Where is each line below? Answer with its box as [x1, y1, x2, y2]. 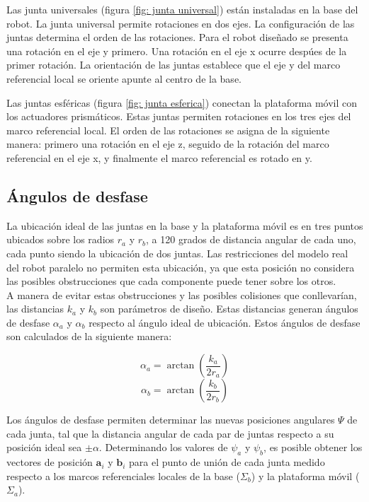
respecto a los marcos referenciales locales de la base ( [6, 468, 240, 483]
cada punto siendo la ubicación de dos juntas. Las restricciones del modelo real [6, 245, 348, 260]
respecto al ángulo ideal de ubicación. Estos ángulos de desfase [89, 315, 361, 329]
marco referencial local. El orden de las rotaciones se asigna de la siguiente [6, 122, 330, 137]
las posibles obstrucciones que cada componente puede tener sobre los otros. [6, 274, 336, 288]
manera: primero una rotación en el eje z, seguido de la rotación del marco [6, 136, 329, 151]
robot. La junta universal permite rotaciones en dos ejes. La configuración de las [6, 16, 355, 30]
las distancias [6, 301, 64, 316]
